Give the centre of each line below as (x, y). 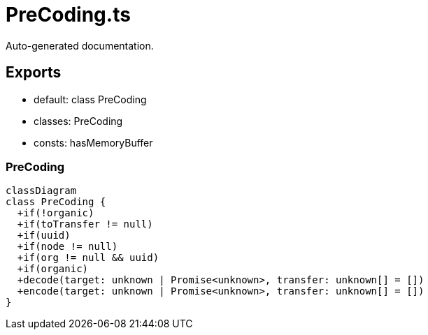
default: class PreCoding (90, 99)
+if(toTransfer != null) (85, 224)
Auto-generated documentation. (80, 45)
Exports (34, 73)
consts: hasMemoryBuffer (93, 142)
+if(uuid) (44, 236)
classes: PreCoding (78, 121)
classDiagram (41, 191)
